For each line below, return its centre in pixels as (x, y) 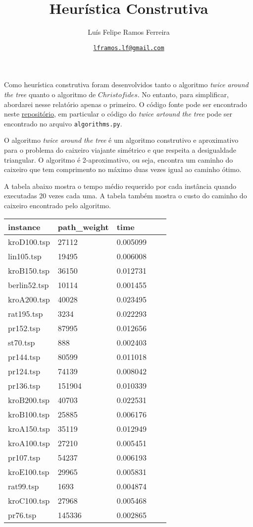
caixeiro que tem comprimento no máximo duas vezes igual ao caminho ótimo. (123, 169)
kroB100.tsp (29, 414)
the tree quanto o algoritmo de (50, 94)
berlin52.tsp (28, 285)
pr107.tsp (24, 457)
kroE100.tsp (29, 471)
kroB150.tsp (29, 270)
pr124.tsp (24, 371)
